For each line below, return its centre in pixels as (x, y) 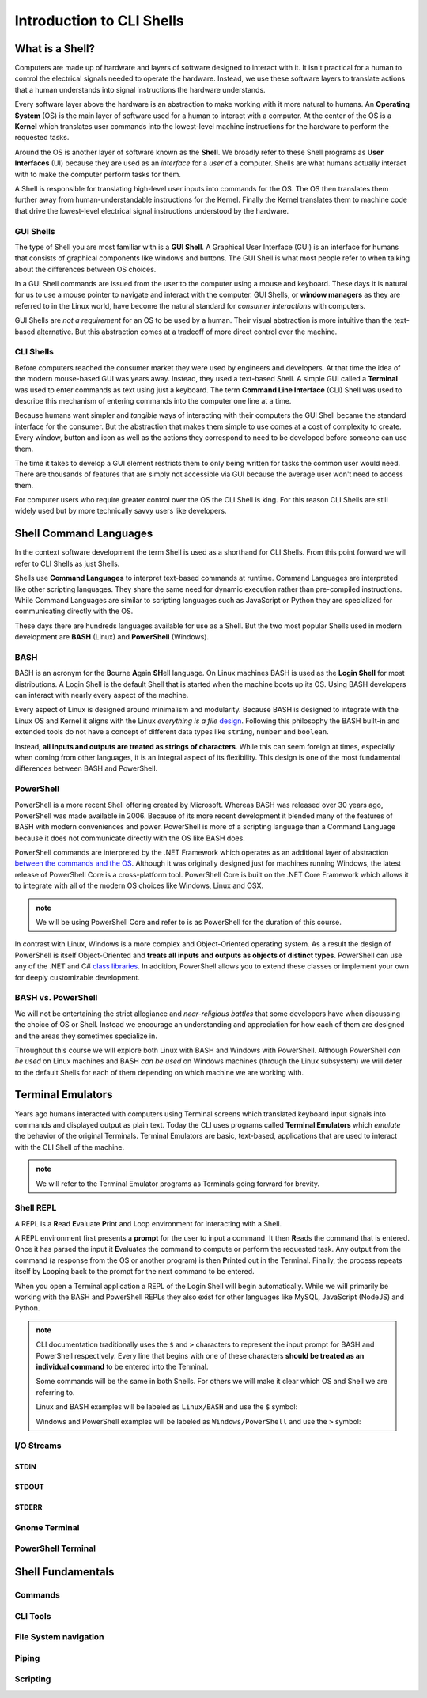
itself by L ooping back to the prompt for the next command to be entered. (134, 1272)
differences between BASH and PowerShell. (86, 768)
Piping (27, 1658)
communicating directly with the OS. (74, 611)
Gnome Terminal (47, 1527)
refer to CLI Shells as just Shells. (67, 563)
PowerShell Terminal (55, 1548)
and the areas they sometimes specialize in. (86, 1036)
